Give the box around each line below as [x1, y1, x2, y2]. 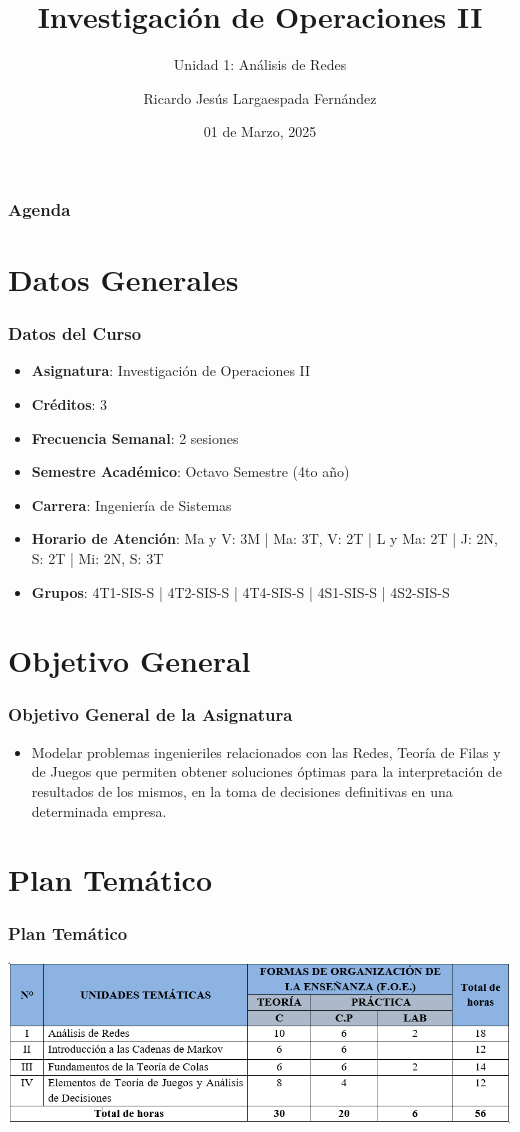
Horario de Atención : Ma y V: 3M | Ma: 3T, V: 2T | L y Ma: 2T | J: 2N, [31, 528, 499, 549]
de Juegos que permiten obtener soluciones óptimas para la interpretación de [31, 761, 502, 782]
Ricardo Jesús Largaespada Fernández [143, 87, 377, 108]
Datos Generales [8, 259, 239, 300]
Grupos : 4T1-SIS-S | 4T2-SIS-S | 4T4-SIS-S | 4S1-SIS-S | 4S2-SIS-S [31, 581, 450, 602]
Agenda [8, 196, 71, 221]
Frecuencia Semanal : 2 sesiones [31, 427, 239, 448]
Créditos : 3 [31, 394, 108, 415]
